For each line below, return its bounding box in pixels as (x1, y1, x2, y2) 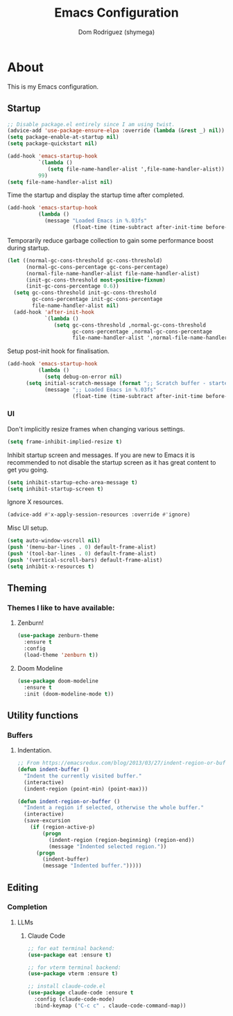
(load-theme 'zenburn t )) (24, 651, 98, 658)
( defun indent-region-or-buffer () (17, 798, 121, 805)
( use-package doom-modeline (17, 678, 98, 684)
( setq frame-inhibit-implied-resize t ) (7, 438, 123, 445)
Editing (7, 881, 39, 893)
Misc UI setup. (7, 524, 49, 532)
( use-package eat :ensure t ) (27, 952, 112, 958)
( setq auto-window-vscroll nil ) (7, 537, 101, 544)
